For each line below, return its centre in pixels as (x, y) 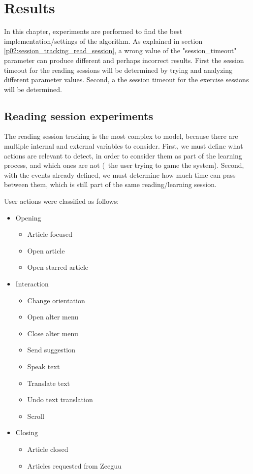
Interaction (32, 284)
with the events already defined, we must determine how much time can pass (120, 174)
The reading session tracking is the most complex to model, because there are (121, 136)
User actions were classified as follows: (62, 201)
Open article (46, 250)
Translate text (49, 383)
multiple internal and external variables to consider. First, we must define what (124, 146)
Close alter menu (53, 333)
